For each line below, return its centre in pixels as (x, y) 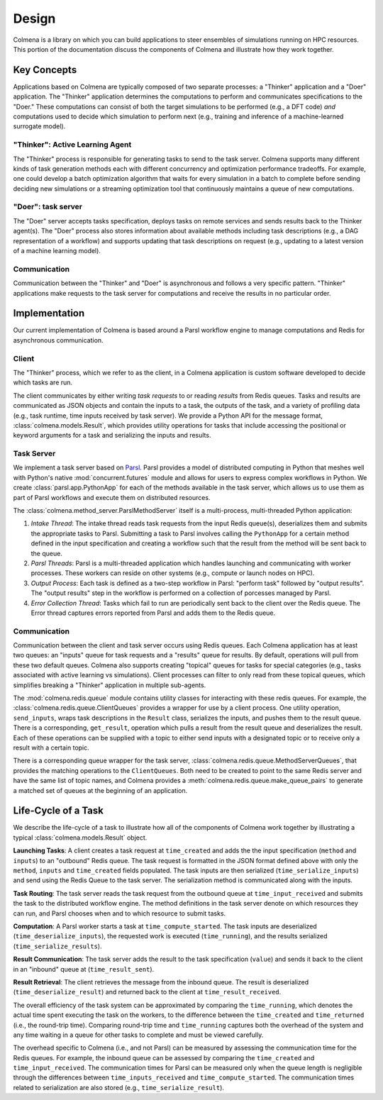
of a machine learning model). (57, 251)
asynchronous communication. (58, 340)
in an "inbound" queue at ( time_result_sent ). (84, 969)
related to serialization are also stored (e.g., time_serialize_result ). (119, 1087)
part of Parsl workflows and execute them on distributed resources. (112, 497)
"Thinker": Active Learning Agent (72, 145)
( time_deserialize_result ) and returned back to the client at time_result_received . (147, 992)
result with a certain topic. (51, 748)
